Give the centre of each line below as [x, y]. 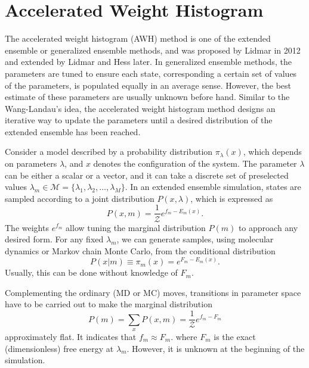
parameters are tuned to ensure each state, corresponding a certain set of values [151, 73]
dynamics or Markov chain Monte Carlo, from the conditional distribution [140, 250]
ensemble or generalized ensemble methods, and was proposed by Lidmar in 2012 [153, 50]
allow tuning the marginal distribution [136, 227]
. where [184, 336]
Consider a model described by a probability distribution [109, 152]
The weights [27, 227]
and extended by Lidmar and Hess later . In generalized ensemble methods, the [148, 62]
